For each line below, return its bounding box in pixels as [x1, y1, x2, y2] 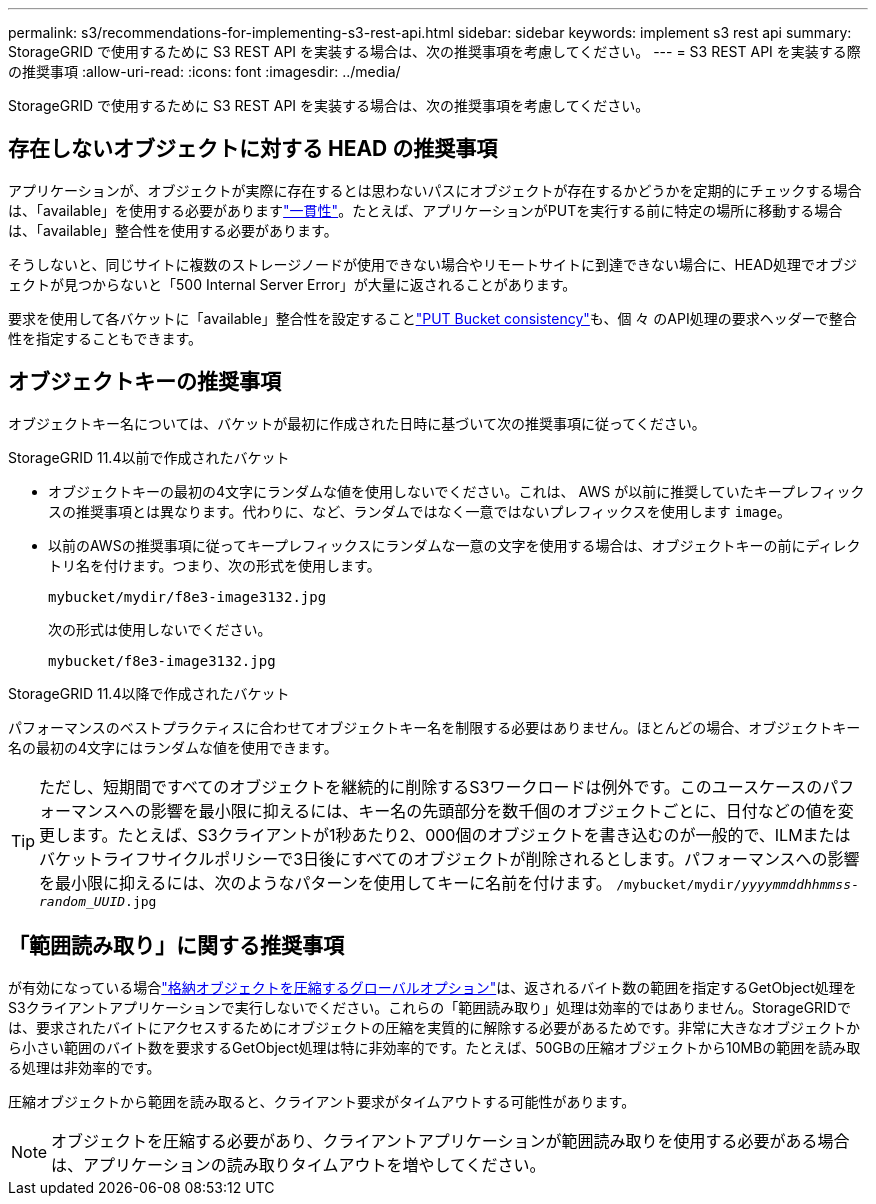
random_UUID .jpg [39, 893, 157, 909]
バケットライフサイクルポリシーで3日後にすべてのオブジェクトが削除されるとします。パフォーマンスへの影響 [39, 848, 860, 869]
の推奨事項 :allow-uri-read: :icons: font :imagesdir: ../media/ [8, 63, 401, 80]
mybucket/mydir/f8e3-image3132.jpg [48, 588, 327, 605]
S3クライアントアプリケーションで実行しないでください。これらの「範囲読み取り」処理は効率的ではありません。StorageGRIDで [8, 998, 851, 1016]
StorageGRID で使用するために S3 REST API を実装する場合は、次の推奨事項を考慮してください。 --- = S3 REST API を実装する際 [8, 43, 861, 60]
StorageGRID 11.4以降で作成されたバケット [8, 684, 290, 702]
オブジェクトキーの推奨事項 [8, 369, 281, 395]
